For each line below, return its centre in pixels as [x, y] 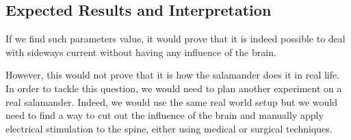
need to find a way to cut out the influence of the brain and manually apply [165, 115]
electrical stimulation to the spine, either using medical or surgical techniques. [169, 128]
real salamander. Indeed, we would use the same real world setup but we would [171, 101]
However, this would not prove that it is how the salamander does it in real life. [173, 75]
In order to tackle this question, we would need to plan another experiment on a [174, 88]
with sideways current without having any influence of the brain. [141, 52]
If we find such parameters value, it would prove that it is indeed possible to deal [175, 39]
